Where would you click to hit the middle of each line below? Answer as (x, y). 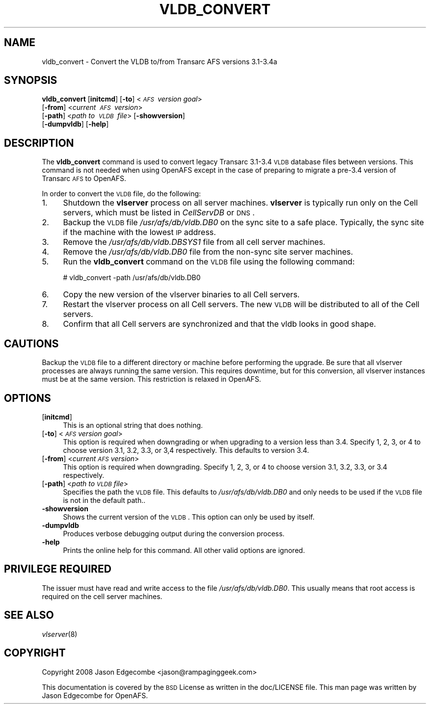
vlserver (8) (60, 634)
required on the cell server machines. (102, 596)
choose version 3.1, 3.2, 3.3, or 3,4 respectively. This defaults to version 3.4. (186, 450)
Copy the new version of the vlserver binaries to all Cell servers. (181, 295)
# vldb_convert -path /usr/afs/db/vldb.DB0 (132, 278)
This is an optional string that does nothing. (133, 425)
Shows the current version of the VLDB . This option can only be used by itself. (189, 517)
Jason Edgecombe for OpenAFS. (95, 695)
